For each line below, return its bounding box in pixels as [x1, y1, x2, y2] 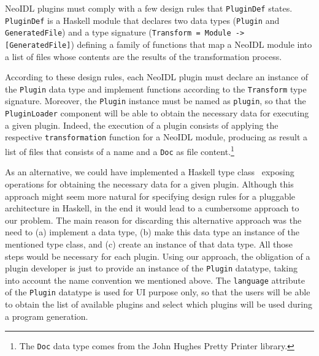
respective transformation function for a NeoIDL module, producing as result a [5, 131, 308, 143]
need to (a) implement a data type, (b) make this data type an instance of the [5, 225, 300, 238]
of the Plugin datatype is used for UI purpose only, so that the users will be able [5, 286, 310, 298]
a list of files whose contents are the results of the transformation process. [5, 50, 282, 62]
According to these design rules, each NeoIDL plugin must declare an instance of [5, 70, 308, 83]
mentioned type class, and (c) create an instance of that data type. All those [5, 237, 293, 250]
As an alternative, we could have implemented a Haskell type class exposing [5, 165, 294, 178]
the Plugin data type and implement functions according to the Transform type [5, 82, 307, 95]
